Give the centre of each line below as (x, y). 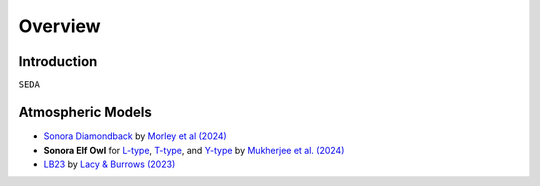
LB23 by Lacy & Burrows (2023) (109, 164)
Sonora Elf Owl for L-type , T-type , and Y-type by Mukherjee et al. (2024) (194, 150)
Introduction (58, 61)
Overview (59, 26)
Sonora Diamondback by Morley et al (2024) (135, 136)
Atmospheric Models (85, 112)
